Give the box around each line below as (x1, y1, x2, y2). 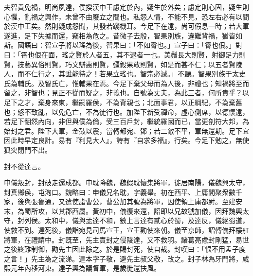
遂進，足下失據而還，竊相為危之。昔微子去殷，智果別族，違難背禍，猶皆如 (4, 30, 242, 40)
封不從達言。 (4, 161, 45, 171)
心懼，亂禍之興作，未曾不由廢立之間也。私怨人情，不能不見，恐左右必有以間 (4, 11, 249, 21)
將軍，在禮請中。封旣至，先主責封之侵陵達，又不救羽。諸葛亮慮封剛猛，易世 (4, 234, 249, 244)
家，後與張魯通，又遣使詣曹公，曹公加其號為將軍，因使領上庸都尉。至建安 (4, 196, 242, 207)
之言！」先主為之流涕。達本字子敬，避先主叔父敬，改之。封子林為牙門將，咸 (4, 253, 249, 263)
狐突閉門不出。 (4, 144, 52, 155)
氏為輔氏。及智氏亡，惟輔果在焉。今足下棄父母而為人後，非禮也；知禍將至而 (4, 78, 249, 88)
